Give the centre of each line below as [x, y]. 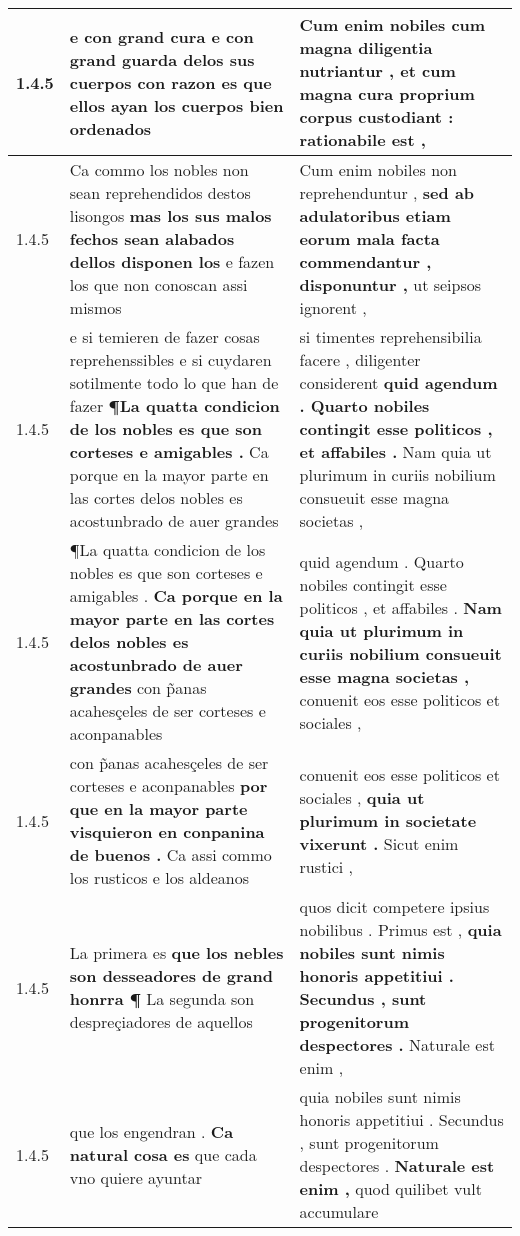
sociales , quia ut [362, 797]
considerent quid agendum [398, 382]
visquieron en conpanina [167, 831]
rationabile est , [362, 139]
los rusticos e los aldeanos [159, 877]
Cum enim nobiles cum [392, 24]
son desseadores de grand [171, 975]
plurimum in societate [388, 820]
